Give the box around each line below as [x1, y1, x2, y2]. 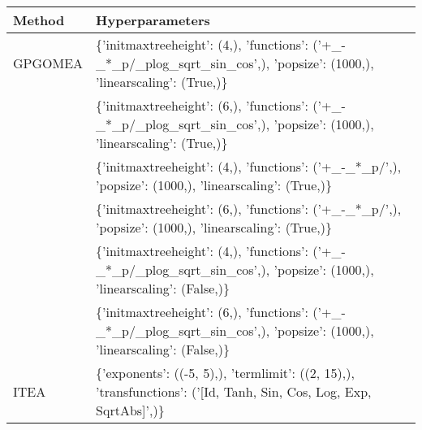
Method [13, 11, 65, 29]
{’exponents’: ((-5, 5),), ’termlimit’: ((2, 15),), [96, 363, 355, 382]
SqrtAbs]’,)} [96, 401, 165, 419]
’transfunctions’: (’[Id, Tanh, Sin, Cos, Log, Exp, [96, 382, 372, 401]
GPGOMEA [13, 54, 84, 72]
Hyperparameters [96, 11, 210, 29]
